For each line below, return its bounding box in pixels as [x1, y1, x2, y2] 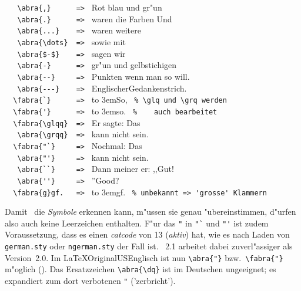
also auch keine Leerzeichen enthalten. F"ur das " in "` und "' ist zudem [5, 216, 269, 229]
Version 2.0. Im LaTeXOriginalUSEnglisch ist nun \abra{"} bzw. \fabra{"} [5, 251, 283, 263]
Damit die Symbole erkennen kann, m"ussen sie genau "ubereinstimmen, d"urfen [5, 205, 296, 218]
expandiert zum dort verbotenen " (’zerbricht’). [5, 274, 176, 286]
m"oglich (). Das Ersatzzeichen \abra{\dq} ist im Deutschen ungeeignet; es [5, 263, 276, 275]
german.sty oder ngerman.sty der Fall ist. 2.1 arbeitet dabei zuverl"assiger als [5, 240, 293, 252]
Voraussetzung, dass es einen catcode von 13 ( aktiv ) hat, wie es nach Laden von [5, 228, 290, 241]
